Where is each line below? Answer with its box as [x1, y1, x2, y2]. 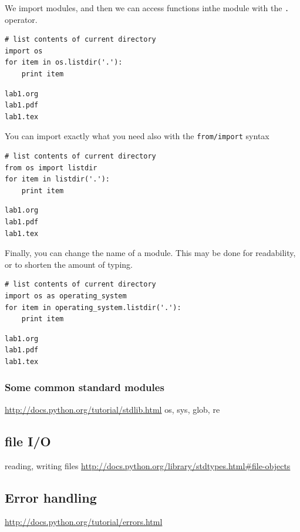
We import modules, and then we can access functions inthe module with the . [5, 2, 289, 14]
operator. [5, 13, 38, 25]
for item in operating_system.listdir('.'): [5, 303, 181, 312]
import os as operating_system [5, 292, 127, 300]
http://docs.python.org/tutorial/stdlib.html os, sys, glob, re [5, 403, 220, 415]
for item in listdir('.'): [5, 175, 110, 184]
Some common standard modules [5, 380, 164, 395]
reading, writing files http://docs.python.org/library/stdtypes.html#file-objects [5, 459, 291, 472]
